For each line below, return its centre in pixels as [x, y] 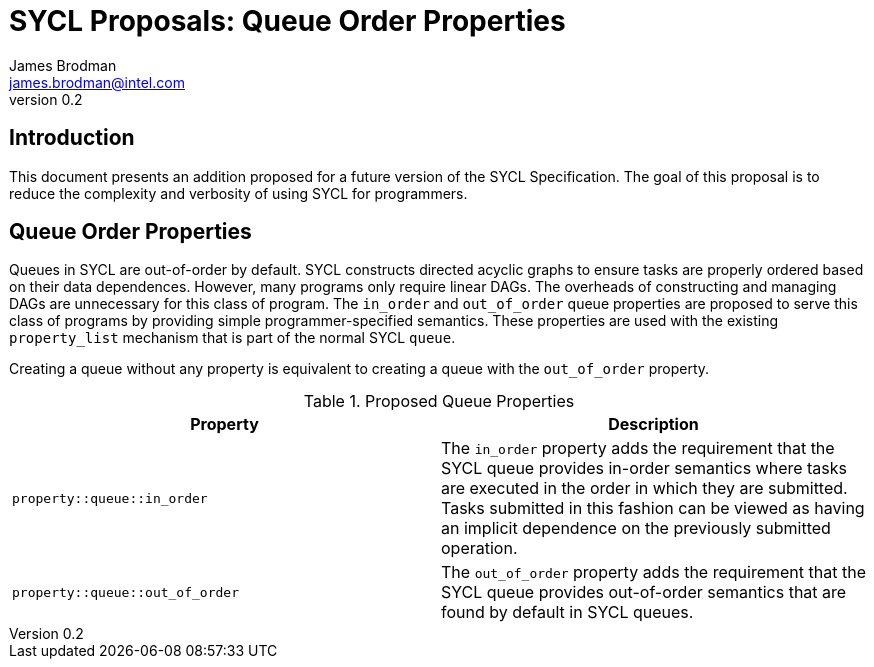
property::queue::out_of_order [125, 592]
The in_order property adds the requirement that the [638, 448]
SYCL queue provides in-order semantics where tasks [644, 468]
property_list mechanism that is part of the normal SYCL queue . [232, 338]
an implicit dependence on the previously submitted [636, 528]
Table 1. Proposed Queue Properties [439, 401]
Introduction [72, 138]
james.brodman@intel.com [97, 82]
